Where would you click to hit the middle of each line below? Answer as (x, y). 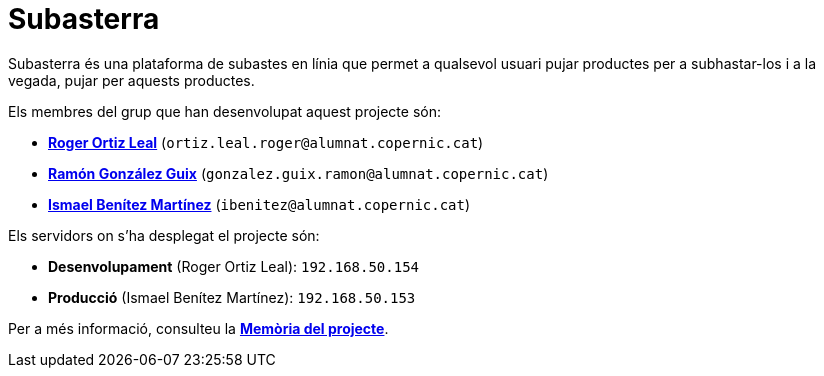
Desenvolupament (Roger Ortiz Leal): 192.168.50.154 (233, 266)
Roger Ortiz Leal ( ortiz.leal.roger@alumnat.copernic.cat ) (266, 142)
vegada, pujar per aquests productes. (131, 80)
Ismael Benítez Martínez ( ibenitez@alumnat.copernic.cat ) (259, 204)
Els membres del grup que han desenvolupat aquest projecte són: (224, 111)
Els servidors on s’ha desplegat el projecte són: (164, 235)
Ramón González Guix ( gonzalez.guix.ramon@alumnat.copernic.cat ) (298, 173)
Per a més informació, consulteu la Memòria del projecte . (198, 328)
